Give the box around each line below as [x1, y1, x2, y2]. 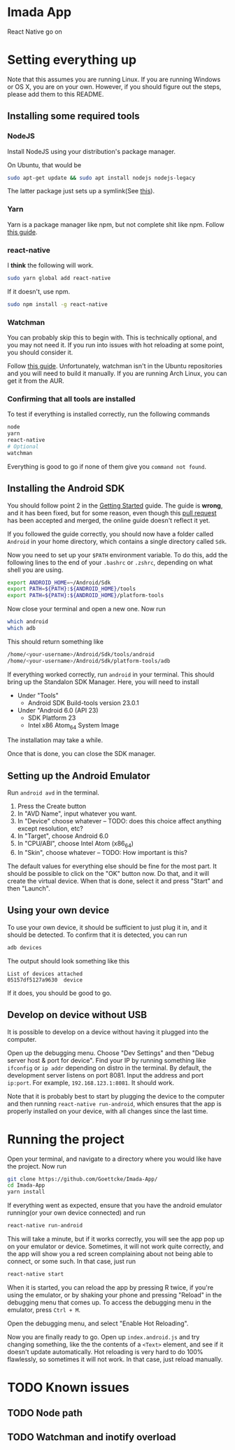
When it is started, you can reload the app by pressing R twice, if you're [7, 1283, 214, 1292]
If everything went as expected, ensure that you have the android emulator [7, 1201, 222, 1210]
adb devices [7, 944, 42, 951]
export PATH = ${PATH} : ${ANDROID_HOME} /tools [7, 585, 136, 592]
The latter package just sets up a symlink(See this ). [7, 187, 155, 195]
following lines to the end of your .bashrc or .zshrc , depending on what [7, 558, 213, 566]
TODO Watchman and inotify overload [7, 1431, 176, 1443]
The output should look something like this [7, 956, 130, 965]
